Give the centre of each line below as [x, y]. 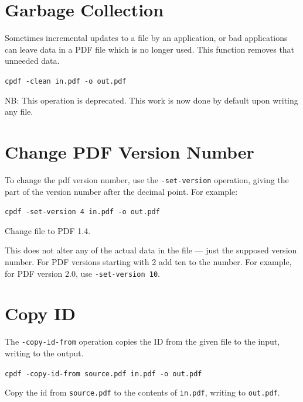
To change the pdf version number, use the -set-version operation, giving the [147, 179]
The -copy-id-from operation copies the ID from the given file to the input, [142, 341]
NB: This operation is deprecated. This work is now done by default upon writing [151, 100]
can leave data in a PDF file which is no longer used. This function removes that [150, 49]
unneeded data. [32, 61]
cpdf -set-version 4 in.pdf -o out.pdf [82, 212]
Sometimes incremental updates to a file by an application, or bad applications [146, 38]
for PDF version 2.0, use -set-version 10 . [82, 273]
